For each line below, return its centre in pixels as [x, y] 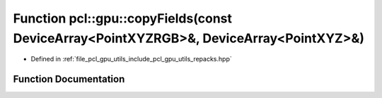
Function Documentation [69, 79]
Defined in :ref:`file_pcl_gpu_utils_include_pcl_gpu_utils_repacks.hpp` [132, 59]
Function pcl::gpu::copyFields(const [123, 18]
